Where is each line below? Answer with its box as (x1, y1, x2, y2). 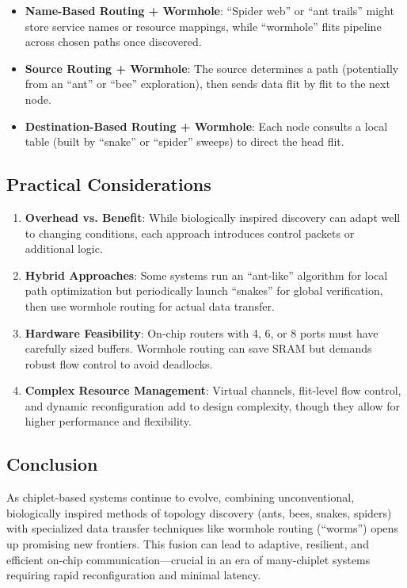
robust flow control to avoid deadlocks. (25, 355, 213, 372)
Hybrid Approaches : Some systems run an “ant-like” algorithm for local (25, 266, 388, 283)
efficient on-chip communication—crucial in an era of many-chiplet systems (6, 551, 371, 567)
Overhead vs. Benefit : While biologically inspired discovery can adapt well (25, 208, 401, 225)
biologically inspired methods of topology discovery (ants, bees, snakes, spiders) (6, 504, 392, 521)
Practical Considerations (6, 172, 211, 197)
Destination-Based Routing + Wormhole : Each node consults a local (25, 117, 388, 134)
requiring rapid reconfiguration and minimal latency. (6, 567, 261, 583)
